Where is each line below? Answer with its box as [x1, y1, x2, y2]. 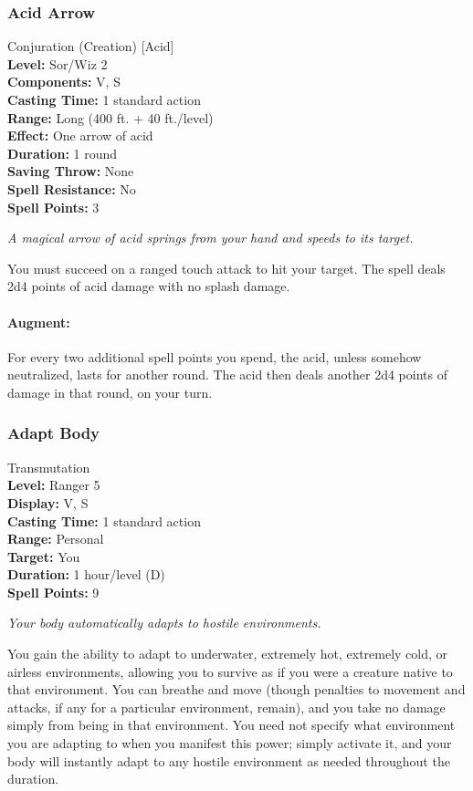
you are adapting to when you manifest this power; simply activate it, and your [7, 734, 452, 753]
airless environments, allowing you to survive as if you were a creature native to [7, 661, 453, 681]
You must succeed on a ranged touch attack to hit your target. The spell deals [7, 258, 446, 277]
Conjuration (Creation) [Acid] [7, 36, 174, 56]
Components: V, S [7, 72, 121, 91]
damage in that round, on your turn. [7, 382, 213, 401]
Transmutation [7, 457, 90, 476]
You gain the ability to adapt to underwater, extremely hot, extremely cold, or [7, 644, 448, 663]
